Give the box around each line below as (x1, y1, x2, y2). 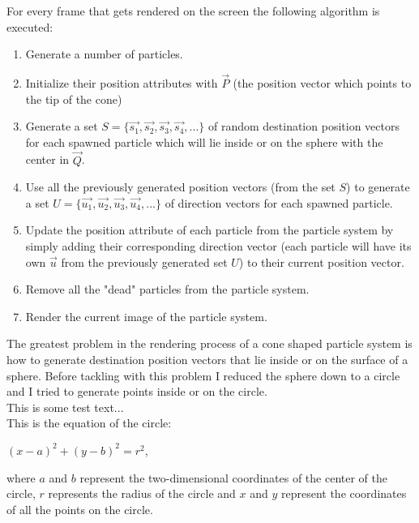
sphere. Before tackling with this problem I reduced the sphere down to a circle (6, 367, 400, 384)
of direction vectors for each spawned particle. (165, 194, 393, 211)
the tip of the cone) (25, 90, 122, 107)
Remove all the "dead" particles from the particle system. (25, 281, 310, 298)
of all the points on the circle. (6, 500, 153, 517)
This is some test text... (6, 398, 124, 415)
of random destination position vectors (207, 118, 400, 135)
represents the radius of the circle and (48, 485, 236, 502)
